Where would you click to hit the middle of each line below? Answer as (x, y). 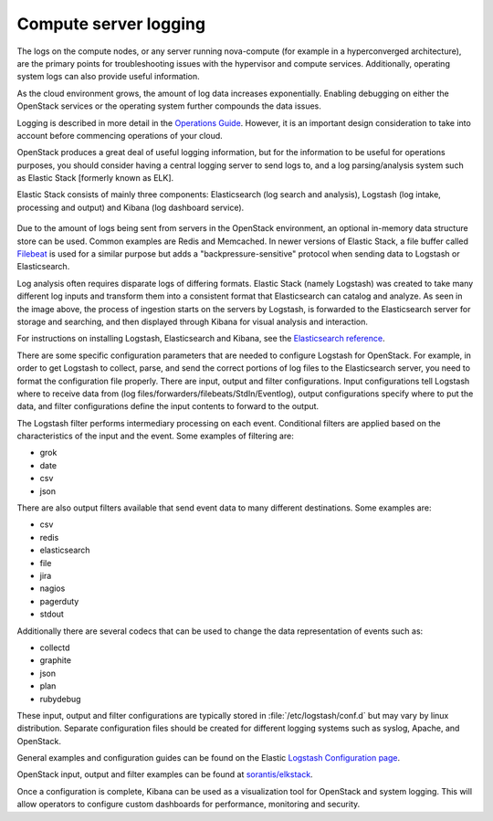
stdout (52, 614)
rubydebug (60, 699)
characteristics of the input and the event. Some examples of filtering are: (155, 436)
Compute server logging (111, 24)
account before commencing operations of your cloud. (120, 135)
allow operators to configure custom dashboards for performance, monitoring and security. (189, 805)
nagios (52, 588)
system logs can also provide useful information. (108, 77)
